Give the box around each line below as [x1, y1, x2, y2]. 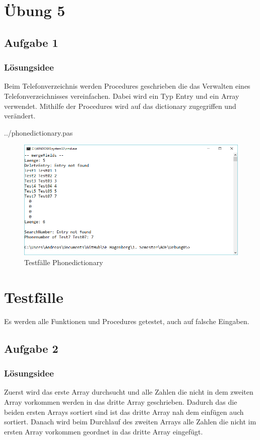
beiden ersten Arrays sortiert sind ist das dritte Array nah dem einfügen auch [4, 406, 244, 417]
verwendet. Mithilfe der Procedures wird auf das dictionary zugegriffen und [4, 100, 236, 111]
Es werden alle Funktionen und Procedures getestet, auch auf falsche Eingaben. [4, 316, 249, 326]
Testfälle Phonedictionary [24, 257, 103, 268]
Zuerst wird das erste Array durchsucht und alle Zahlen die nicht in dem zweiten [4, 387, 253, 397]
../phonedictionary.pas [4, 127, 73, 138]
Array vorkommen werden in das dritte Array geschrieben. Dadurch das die [4, 396, 237, 407]
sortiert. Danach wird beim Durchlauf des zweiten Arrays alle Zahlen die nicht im [4, 416, 256, 427]
